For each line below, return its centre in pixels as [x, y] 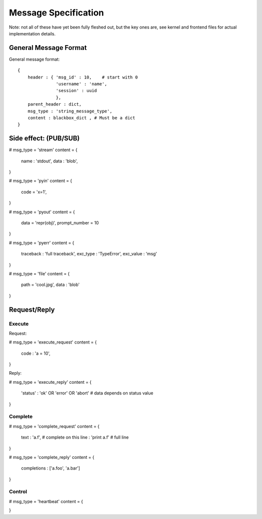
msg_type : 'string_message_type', [70, 111]
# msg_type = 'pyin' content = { [41, 181]
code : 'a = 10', [36, 353]
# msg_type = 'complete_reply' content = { [52, 457]
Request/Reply [32, 309]
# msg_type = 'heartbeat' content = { [46, 501]
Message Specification [57, 13]
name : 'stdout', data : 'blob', [49, 161]
